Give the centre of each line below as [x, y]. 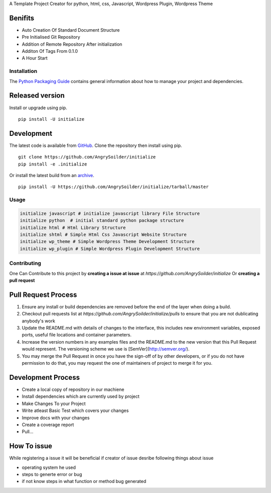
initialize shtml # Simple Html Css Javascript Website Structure [103, 235]
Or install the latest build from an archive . [52, 175]
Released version [37, 96]
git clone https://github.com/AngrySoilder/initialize [87, 157]
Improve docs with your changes [56, 418]
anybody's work [38, 321]
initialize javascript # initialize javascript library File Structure [110, 213]
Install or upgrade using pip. [38, 108]
